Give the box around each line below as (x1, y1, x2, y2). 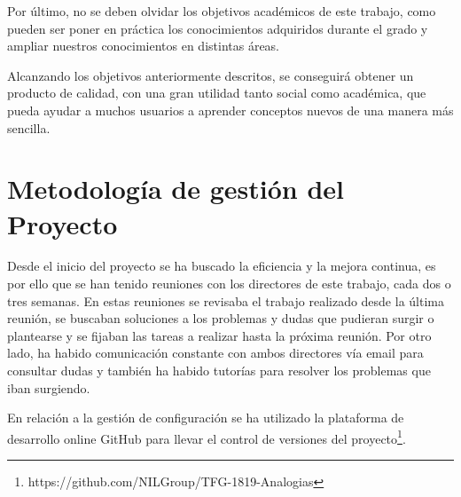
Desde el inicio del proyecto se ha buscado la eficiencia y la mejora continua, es (7, 256, 436, 275)
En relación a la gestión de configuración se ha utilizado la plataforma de (7, 408, 404, 427)
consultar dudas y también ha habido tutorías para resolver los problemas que (7, 361, 431, 380)
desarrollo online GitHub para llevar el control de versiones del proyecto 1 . (7, 426, 406, 447)
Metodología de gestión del (7, 170, 344, 207)
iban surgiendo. (7, 378, 90, 397)
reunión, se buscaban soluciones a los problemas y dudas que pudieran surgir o (7, 309, 434, 327)
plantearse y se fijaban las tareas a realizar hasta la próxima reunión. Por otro (7, 326, 432, 344)
